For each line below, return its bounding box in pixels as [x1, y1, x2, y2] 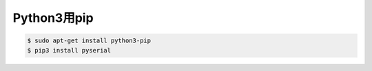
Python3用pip [12, 10, 94, 25]
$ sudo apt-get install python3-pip [27, 37, 152, 44]
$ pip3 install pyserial [27, 46, 112, 54]
